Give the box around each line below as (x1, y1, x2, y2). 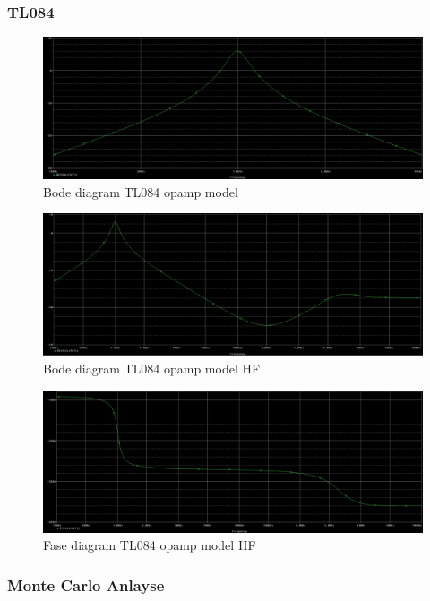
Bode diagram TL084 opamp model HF (43, 359, 261, 377)
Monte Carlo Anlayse (7, 573, 165, 596)
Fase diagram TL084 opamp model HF (43, 536, 256, 554)
